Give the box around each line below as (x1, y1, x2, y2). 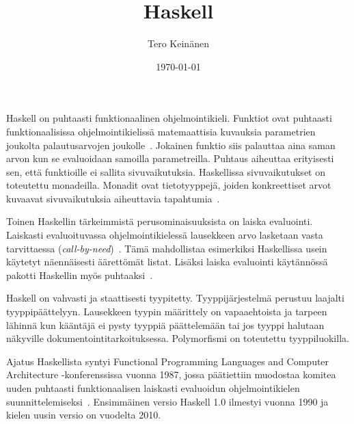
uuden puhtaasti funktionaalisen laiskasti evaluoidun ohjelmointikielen (6, 381, 300, 395)
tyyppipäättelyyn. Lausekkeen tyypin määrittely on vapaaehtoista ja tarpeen (6, 304, 327, 319)
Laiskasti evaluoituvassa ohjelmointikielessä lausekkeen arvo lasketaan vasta (6, 228, 323, 242)
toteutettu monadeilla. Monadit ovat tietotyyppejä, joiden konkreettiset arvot (6, 178, 331, 192)
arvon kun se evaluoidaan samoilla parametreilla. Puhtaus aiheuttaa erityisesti (6, 151, 334, 165)
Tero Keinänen (148, 36, 209, 51)
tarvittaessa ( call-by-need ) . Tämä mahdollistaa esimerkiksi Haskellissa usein (6, 241, 327, 255)
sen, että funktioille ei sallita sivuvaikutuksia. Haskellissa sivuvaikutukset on (6, 164, 325, 178)
